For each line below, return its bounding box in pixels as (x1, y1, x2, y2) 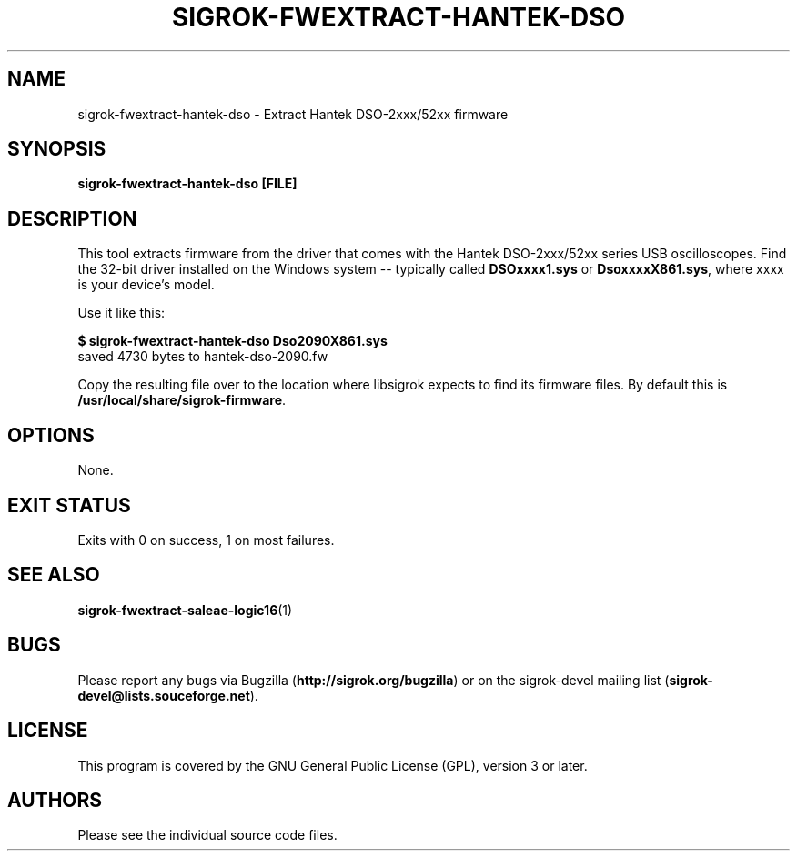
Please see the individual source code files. (77, 827, 338, 843)
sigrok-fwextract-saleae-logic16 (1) (77, 601, 293, 618)
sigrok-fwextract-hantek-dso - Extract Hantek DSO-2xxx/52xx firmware (77, 106, 509, 122)
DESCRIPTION (7, 207, 137, 230)
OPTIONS (7, 423, 95, 447)
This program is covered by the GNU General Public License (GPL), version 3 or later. (77, 757, 588, 773)
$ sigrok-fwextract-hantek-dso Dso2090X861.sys (77, 333, 388, 349)
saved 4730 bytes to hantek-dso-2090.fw (77, 348, 328, 365)
